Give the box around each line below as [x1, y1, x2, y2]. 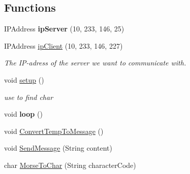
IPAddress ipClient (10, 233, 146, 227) [4, 40, 123, 51]
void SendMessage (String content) [4, 143, 112, 153]
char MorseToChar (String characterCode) [4, 159, 136, 170]
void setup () [4, 74, 44, 85]
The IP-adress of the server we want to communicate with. [4, 57, 186, 68]
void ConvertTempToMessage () [4, 125, 104, 136]
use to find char [4, 91, 53, 102]
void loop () [4, 109, 43, 119]
